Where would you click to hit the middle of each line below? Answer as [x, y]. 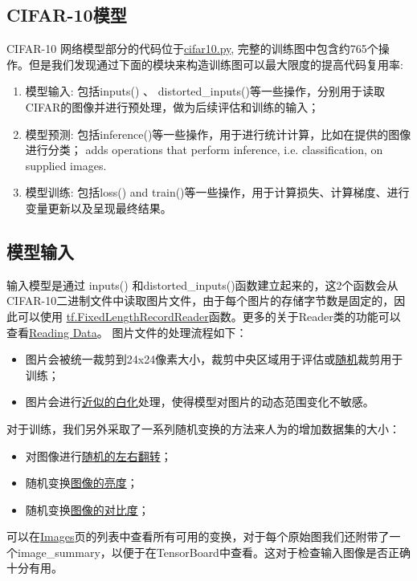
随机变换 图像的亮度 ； [82, 483]
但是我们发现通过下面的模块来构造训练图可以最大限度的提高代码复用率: [216, 64]
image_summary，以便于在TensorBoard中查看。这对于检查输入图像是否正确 [214, 552]
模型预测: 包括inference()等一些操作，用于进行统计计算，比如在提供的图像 [218, 134]
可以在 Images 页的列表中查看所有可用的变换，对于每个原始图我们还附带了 [198, 536]
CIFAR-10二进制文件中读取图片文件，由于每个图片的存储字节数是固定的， [200, 301]
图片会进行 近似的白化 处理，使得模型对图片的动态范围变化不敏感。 [200, 402]
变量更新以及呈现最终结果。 [98, 207]
